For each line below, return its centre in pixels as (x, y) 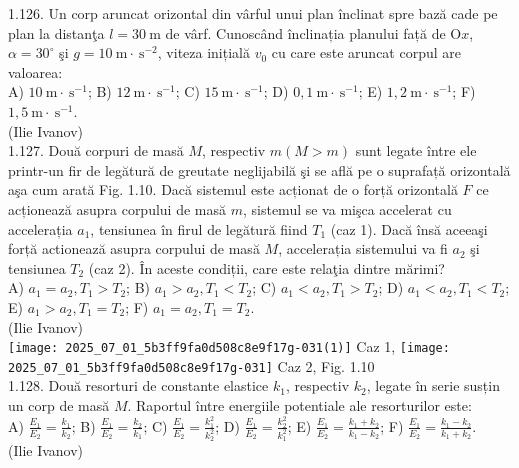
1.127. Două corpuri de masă (96, 150)
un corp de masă (59, 405)
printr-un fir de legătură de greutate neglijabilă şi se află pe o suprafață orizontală (259, 169)
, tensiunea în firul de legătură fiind (199, 228)
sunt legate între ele (416, 150)
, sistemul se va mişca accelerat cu (347, 208)
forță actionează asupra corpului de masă (134, 248)
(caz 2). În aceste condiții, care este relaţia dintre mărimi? (266, 267)
